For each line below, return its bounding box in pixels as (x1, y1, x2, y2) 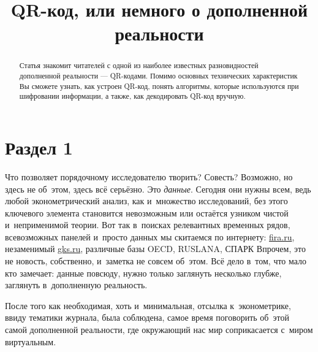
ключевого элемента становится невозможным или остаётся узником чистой (5, 206, 289, 219)
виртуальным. (5, 335, 56, 348)
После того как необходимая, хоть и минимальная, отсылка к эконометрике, (5, 299, 291, 312)
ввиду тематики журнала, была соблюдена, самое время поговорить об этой (5, 311, 289, 324)
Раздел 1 (5, 134, 73, 159)
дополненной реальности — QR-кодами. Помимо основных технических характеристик (19, 71, 298, 81)
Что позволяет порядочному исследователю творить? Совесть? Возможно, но (5, 170, 293, 183)
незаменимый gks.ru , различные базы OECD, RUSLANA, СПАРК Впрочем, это (5, 242, 306, 255)
